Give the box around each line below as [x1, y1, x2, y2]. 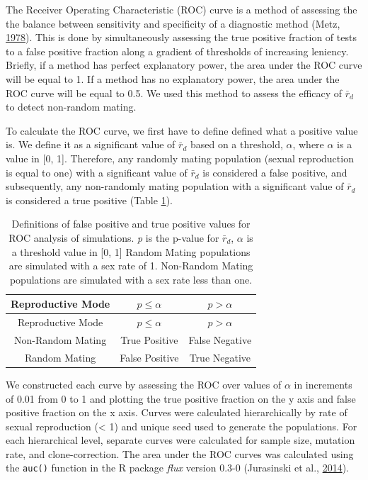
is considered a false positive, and [202, 164, 347, 179]
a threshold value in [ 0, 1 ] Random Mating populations [11, 244, 251, 259]
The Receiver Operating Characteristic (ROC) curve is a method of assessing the [6, 2, 357, 16]
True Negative [189, 350, 251, 364]
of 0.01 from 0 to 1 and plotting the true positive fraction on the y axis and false [6, 391, 356, 406]
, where [292, 137, 324, 152]
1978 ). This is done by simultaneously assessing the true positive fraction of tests [6, 30, 357, 45]
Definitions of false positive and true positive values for [11, 216, 251, 231]
